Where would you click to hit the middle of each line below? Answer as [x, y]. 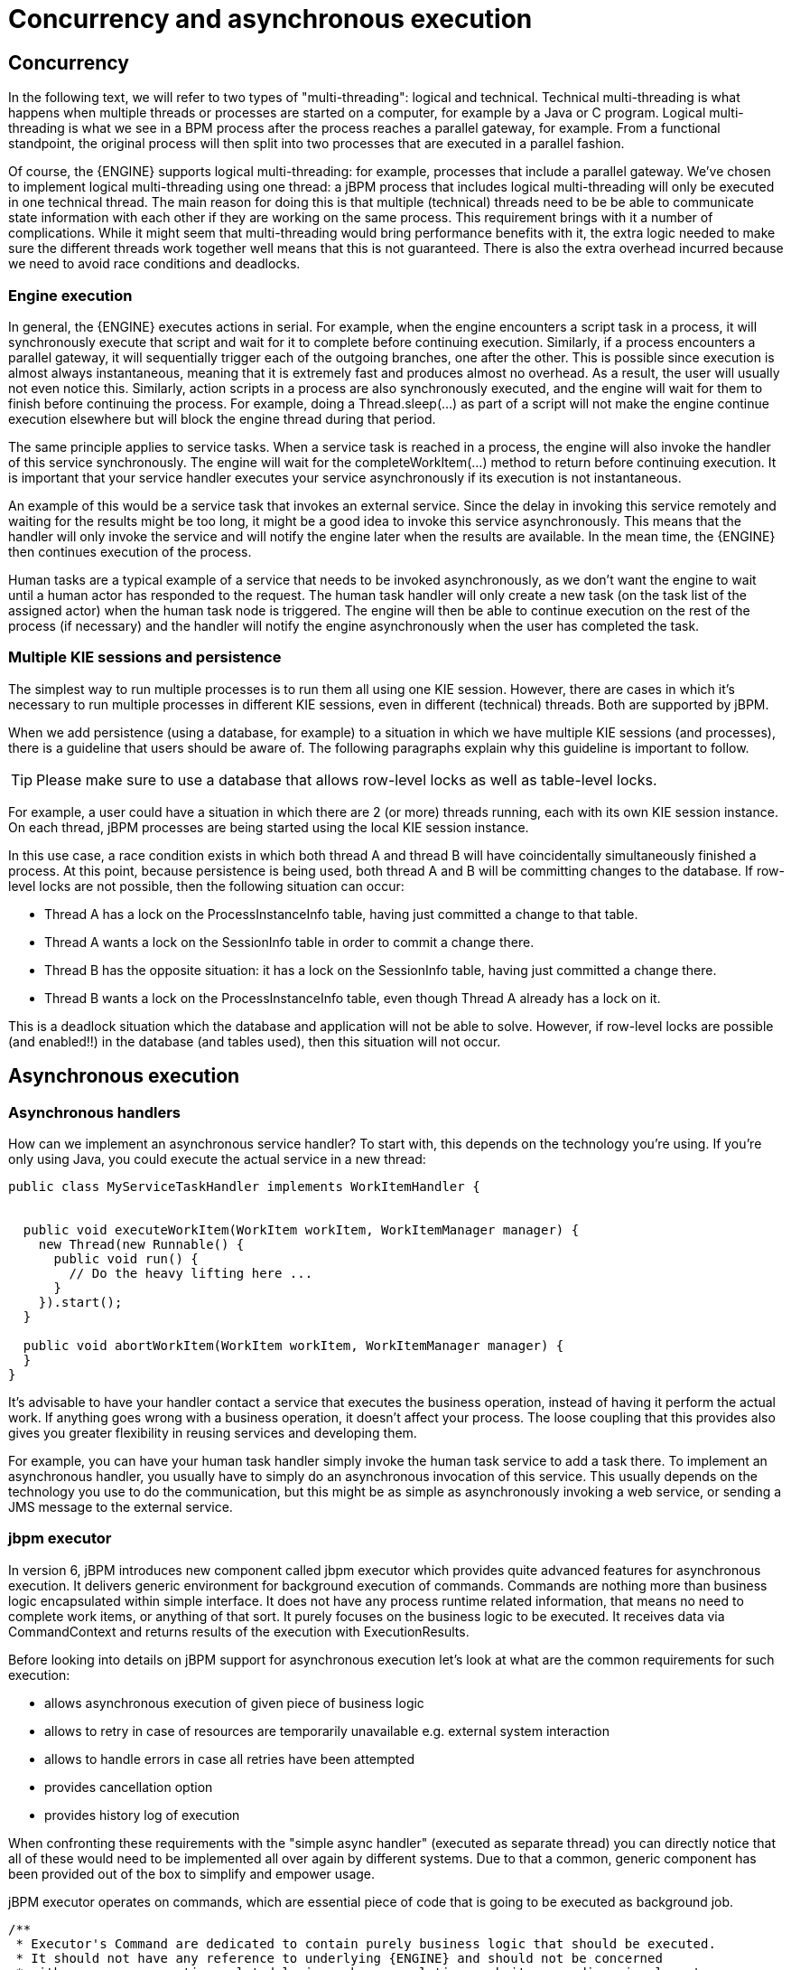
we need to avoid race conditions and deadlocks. [154, 264]
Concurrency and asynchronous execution [270, 19]
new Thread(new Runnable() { [141, 1244]
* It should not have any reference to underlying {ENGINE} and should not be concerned [339, 1958]
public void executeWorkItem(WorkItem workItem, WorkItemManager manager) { [301, 1229]
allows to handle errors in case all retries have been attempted [230, 1759]
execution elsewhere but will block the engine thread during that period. [222, 418]
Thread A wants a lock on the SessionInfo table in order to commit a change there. [289, 942]
